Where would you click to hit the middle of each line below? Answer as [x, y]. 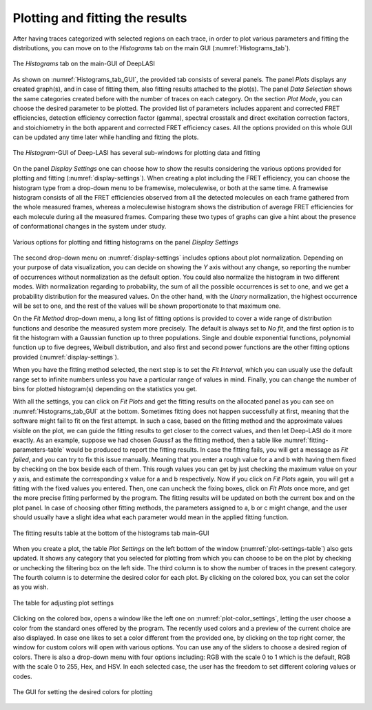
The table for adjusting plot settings [63, 603]
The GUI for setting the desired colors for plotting [83, 691]
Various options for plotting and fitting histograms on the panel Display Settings [126, 242]
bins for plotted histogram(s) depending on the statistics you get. [105, 389]
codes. [22, 676]
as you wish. [30, 587]
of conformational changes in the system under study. [90, 227]
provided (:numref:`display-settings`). [66, 357]
